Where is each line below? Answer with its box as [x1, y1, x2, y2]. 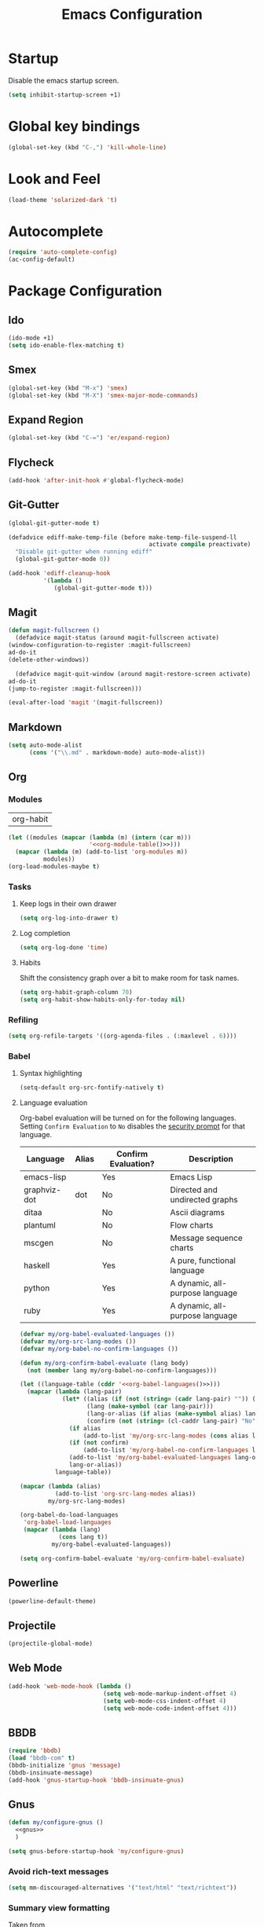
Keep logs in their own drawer [19, 899, 117, 908]
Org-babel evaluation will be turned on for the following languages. [19, 1114, 237, 1123]
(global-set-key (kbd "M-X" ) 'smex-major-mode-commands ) [8, 391, 199, 399]
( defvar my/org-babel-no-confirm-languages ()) [19, 1345, 178, 1353]
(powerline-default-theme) [8, 1597, 97, 1605]
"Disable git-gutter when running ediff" [15, 548, 153, 556]
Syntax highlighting [19, 1069, 82, 1078]
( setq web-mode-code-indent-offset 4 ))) [103, 1704, 237, 1712]
